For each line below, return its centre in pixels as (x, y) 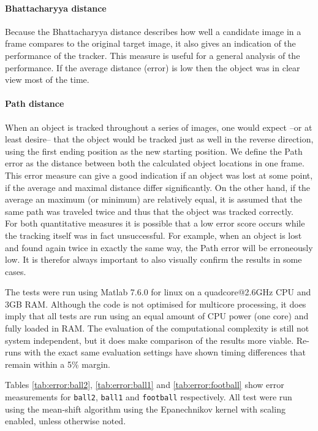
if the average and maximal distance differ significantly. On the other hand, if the (158, 187)
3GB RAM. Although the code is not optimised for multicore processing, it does (156, 304)
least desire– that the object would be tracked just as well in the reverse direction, (159, 139)
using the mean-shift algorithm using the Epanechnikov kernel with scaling (145, 409)
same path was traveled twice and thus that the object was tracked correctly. (149, 211)
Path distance (35, 103)
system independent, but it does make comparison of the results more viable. (150, 340)
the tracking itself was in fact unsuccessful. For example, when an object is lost (153, 235)
